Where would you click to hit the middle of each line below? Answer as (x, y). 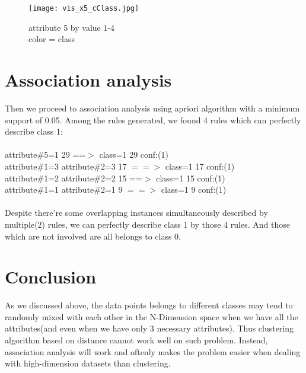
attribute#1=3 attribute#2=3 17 (66, 166)
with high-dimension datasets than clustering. (88, 363)
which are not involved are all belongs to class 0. (93, 236)
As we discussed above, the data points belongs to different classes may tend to (149, 305)
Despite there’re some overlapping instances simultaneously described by (136, 213)
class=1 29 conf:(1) (134, 154)
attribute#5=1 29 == (45, 154)
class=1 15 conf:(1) (191, 178)
